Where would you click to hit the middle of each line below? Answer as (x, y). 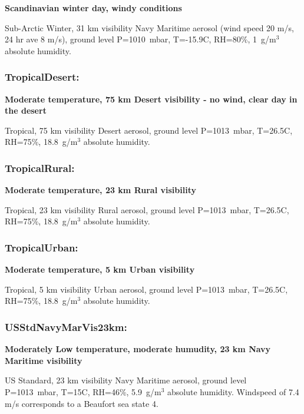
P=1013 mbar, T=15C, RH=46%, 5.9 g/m (83, 391)
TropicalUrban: (42, 247)
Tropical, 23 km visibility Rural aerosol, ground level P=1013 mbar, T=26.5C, (147, 209)
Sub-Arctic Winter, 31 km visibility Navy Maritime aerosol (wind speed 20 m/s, (149, 27)
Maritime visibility (44, 360)
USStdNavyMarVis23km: (66, 327)
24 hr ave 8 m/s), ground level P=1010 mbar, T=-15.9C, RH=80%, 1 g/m (141, 39)
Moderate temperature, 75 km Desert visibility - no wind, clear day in (151, 99)
